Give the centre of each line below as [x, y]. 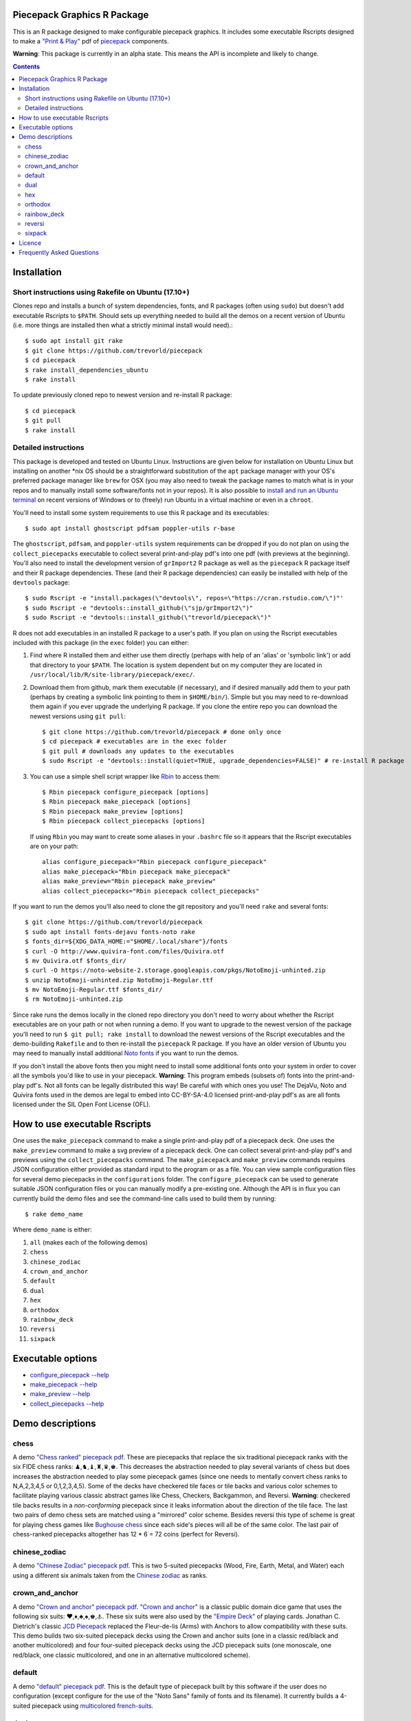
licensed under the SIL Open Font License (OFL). [82, 1104]
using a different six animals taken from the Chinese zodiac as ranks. [110, 1575]
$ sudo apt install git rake [74, 341]
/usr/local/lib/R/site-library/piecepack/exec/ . [112, 675]
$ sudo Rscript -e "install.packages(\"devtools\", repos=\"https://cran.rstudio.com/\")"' [184, 598]
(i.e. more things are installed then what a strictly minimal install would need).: [123, 325]
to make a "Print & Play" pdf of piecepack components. [91, 41]
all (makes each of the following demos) [89, 1242]
